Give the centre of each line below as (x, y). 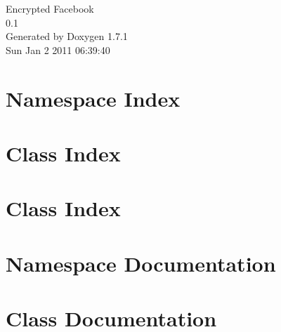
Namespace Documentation (141, 263)
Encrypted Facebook (50, 8)
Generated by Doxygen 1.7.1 (67, 36)
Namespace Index (93, 98)
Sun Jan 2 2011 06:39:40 (58, 49)
